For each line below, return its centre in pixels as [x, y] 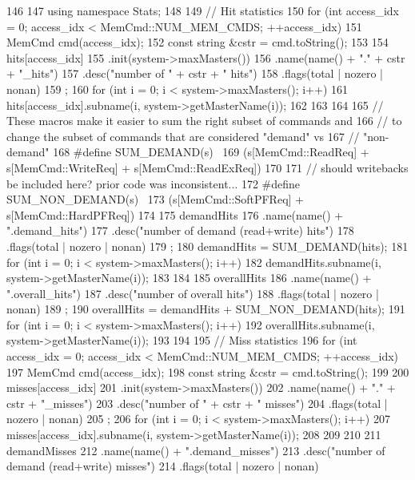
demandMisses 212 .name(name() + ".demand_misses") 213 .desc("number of [196, 450]
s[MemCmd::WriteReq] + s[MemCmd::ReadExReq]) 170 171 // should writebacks [207, 167]
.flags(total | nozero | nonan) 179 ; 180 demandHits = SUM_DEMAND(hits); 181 [207, 246]
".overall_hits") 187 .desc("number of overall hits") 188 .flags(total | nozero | [193, 293]
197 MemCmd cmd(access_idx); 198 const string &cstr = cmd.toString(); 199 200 [208, 371]
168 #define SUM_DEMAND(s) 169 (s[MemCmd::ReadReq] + [211, 152]
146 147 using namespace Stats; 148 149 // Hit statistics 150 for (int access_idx [203, 10]
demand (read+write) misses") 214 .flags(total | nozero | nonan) [163, 466]
